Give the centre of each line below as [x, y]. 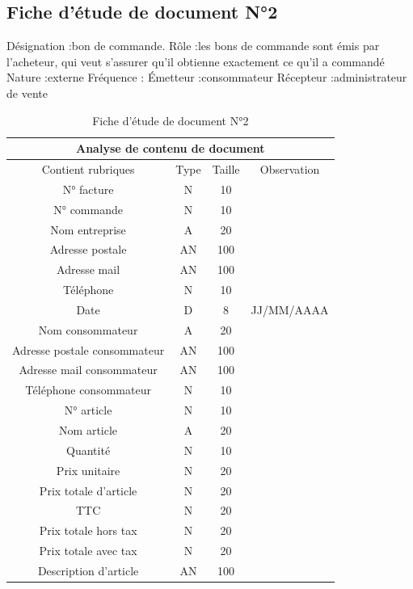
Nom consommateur [88, 329]
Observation [290, 169]
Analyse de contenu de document [171, 148]
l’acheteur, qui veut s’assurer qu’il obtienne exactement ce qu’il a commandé [196, 61]
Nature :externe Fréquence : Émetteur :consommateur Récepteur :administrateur [207, 77]
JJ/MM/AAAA [290, 309]
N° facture [88, 189]
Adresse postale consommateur [88, 349]
